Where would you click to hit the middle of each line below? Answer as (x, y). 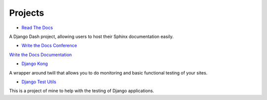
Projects (27, 13)
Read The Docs (37, 28)
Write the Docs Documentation (41, 55)
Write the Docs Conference (49, 46)
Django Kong (35, 64)
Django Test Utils (39, 82)
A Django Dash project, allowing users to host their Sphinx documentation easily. (91, 36)
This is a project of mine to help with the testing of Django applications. (82, 91)
